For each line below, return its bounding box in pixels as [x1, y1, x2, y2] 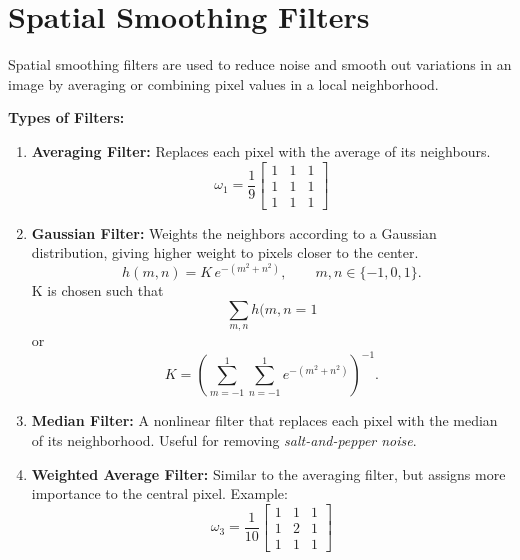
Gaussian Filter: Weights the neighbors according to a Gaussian [31, 222, 437, 243]
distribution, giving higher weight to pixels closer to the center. [31, 242, 419, 263]
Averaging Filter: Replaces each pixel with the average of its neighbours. [31, 140, 491, 161]
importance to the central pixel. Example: [31, 483, 288, 504]
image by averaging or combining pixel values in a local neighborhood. [8, 73, 439, 94]
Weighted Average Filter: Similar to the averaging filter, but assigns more [31, 463, 506, 484]
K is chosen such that [31, 280, 164, 301]
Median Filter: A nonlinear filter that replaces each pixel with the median [31, 410, 498, 431]
